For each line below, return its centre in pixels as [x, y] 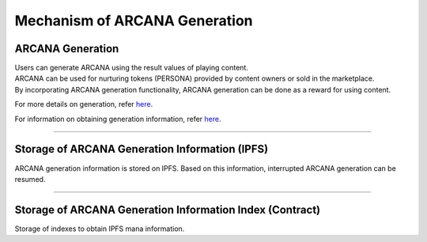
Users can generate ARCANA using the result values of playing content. [132, 68]
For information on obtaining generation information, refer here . [118, 119]
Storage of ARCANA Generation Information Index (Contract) [168, 210]
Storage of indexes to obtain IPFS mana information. [100, 229]
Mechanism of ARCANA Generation [134, 21]
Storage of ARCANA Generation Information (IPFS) [142, 149]
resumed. [30, 179]
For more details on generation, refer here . [84, 104]
